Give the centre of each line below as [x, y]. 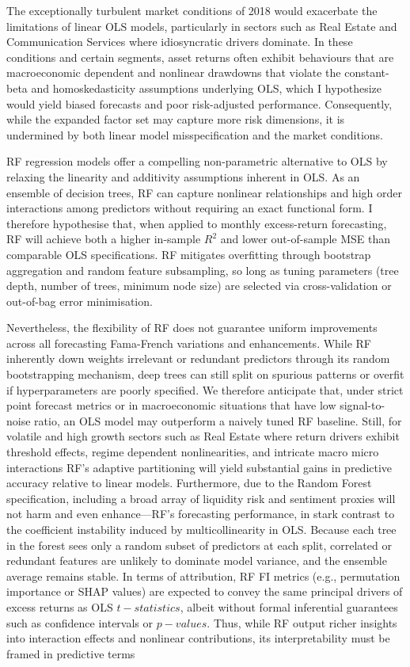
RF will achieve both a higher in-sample [104, 239]
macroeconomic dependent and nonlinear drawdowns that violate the [174, 72]
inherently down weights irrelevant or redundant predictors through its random [198, 358]
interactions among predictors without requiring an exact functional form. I [190, 208]
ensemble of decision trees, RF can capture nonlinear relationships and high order [204, 192]
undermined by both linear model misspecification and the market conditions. [195, 134]
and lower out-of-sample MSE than [305, 239]
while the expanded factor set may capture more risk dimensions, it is [176, 119]
